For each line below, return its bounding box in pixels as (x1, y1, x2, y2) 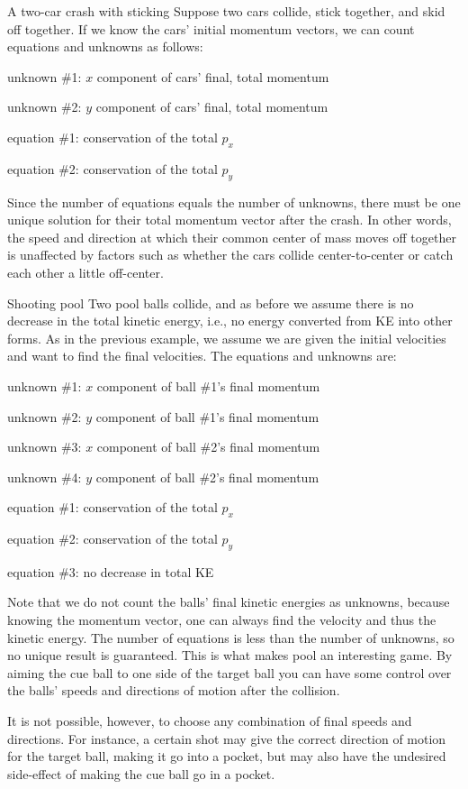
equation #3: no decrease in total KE (7, 562, 214, 581)
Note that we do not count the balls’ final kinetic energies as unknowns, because (7, 592, 450, 611)
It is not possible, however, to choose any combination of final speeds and (7, 711, 412, 730)
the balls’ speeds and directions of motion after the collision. (7, 681, 340, 700)
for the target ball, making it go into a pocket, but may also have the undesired (7, 747, 446, 766)
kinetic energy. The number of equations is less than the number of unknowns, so (7, 628, 454, 647)
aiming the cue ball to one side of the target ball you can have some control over (7, 663, 452, 682)
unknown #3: (7, 437, 82, 456)
